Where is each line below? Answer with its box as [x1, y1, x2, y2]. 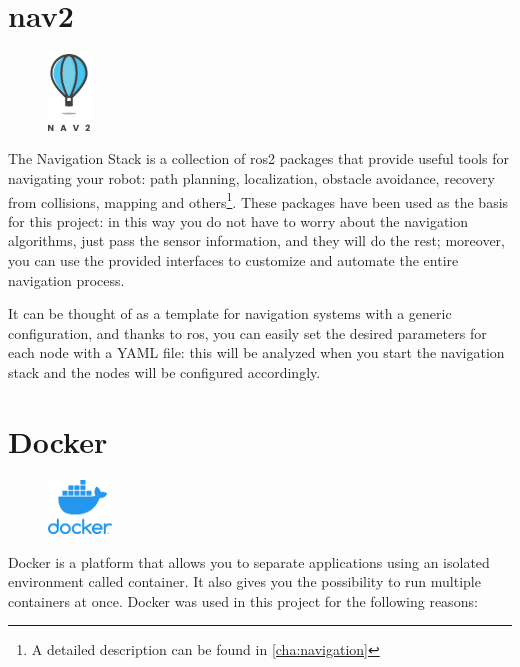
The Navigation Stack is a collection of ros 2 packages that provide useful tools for [8, 148, 510, 169]
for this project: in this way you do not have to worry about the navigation [8, 210, 469, 231]
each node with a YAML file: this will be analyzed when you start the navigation [8, 342, 505, 363]
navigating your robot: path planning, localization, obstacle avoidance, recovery [8, 167, 495, 188]
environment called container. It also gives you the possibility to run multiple [8, 571, 481, 592]
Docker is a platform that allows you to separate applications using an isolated [8, 551, 490, 572]
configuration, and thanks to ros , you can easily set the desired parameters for [8, 322, 487, 343]
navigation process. [8, 269, 125, 290]
